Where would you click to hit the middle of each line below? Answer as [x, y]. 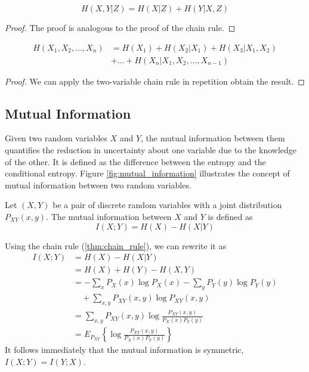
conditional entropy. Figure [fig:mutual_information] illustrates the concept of [147, 173]
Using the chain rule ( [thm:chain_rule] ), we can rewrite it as [115, 245]
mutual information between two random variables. [98, 185]
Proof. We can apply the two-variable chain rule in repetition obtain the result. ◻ [155, 81]
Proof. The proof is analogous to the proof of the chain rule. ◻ [120, 27]
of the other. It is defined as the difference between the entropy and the [135, 161]
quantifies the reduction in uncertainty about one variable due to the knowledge [151, 150]
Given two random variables [56, 138]
